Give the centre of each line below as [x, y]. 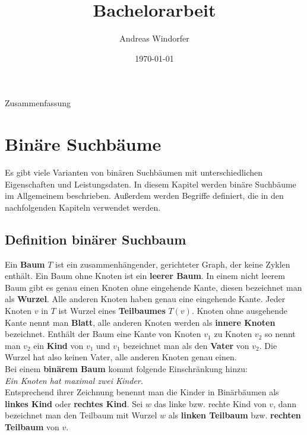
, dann [285, 403]
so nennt [280, 334]
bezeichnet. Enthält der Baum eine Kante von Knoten [103, 334]
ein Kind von [58, 345]
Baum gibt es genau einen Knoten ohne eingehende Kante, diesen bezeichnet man [153, 287]
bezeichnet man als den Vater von [186, 345]
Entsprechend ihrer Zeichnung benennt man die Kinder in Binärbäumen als [142, 392]
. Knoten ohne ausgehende [239, 310]
